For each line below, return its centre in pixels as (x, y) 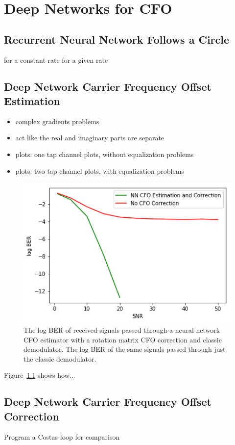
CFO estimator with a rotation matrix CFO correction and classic (123, 339)
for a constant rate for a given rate (56, 60)
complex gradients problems (57, 121)
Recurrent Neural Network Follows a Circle (117, 39)
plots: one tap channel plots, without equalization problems (105, 154)
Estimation (32, 100)
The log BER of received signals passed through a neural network (122, 329)
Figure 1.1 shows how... (40, 375)
